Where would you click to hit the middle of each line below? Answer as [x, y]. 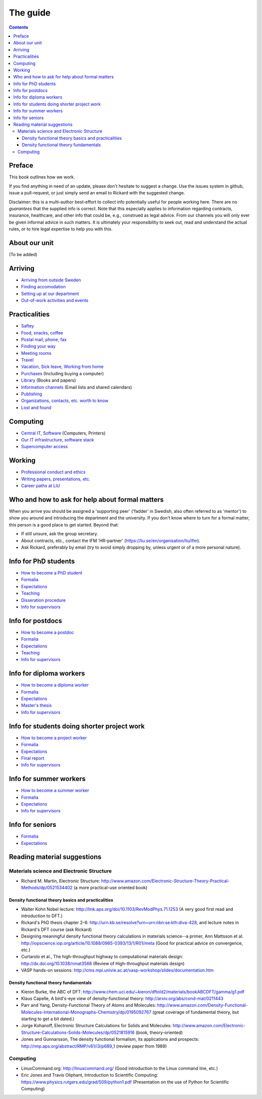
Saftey [27, 326]
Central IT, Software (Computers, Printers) [63, 433]
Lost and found [36, 407]
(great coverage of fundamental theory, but [196, 1012]
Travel [27, 360]
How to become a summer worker [55, 790]
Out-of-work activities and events [55, 300]
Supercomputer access [44, 447]
